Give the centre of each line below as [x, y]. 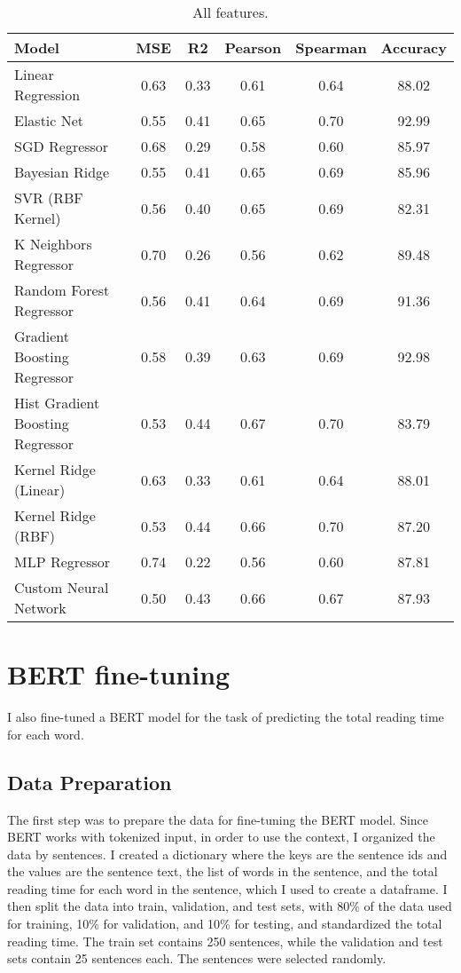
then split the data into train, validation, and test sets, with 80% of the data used [230, 906]
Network [40, 608]
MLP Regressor [63, 562]
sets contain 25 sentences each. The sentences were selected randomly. [197, 958]
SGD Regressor [62, 146]
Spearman [331, 47]
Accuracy [414, 47]
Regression [47, 95]
